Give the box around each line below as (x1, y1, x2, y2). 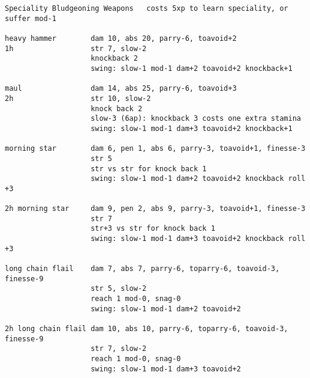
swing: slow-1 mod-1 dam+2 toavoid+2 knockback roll (91, 174, 306, 183)
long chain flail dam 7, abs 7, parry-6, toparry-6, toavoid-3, (5, 264, 280, 273)
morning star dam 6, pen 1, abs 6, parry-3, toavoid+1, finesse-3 (5, 144, 306, 153)
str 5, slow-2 (91, 284, 147, 293)
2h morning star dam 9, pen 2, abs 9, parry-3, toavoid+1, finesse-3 (5, 204, 306, 213)
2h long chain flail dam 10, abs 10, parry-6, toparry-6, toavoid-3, (5, 325, 288, 333)
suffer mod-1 (5, 14, 56, 23)
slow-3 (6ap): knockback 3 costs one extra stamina (91, 114, 301, 123)
